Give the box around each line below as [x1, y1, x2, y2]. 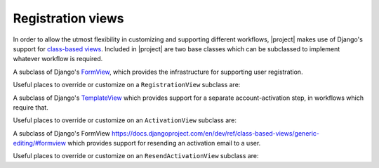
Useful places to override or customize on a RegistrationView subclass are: [13, 81, 241, 89]
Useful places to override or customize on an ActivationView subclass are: [13, 116, 237, 124]
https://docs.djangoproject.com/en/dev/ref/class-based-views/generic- [111, 129, 319, 137]
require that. [13, 103, 48, 112]
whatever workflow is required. [13, 55, 103, 63]
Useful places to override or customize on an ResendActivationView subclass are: [13, 152, 259, 160]
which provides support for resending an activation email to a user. [67, 139, 261, 148]
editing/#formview [13, 139, 67, 148]
